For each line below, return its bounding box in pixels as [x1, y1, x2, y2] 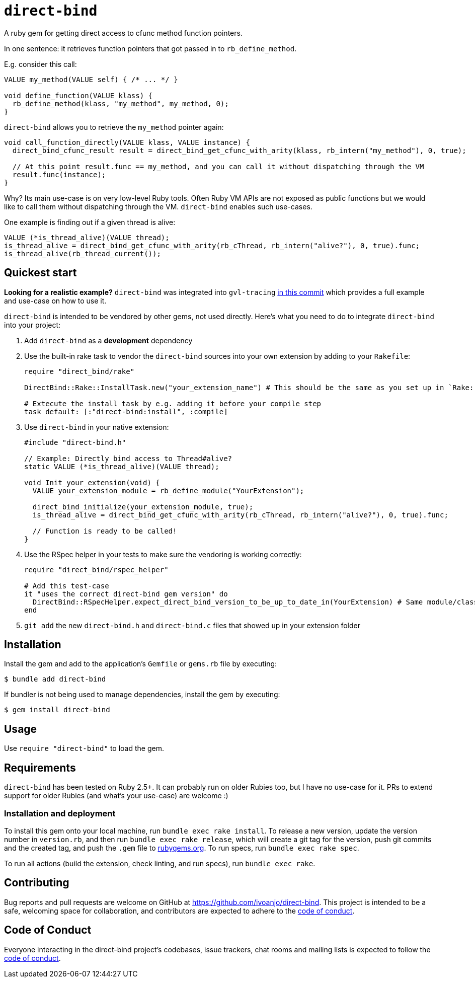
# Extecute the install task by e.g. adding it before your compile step [24, 399, 322, 408]
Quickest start [4, 266, 77, 279]
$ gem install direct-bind [4, 706, 110, 714]
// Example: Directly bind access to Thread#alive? [24, 454, 232, 463]
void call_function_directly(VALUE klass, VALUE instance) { [4, 138, 250, 146]
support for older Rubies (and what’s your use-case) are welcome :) [4, 791, 228, 800]
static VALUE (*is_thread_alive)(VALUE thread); [24, 462, 219, 471]
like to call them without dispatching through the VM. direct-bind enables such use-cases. [4, 202, 312, 211]
